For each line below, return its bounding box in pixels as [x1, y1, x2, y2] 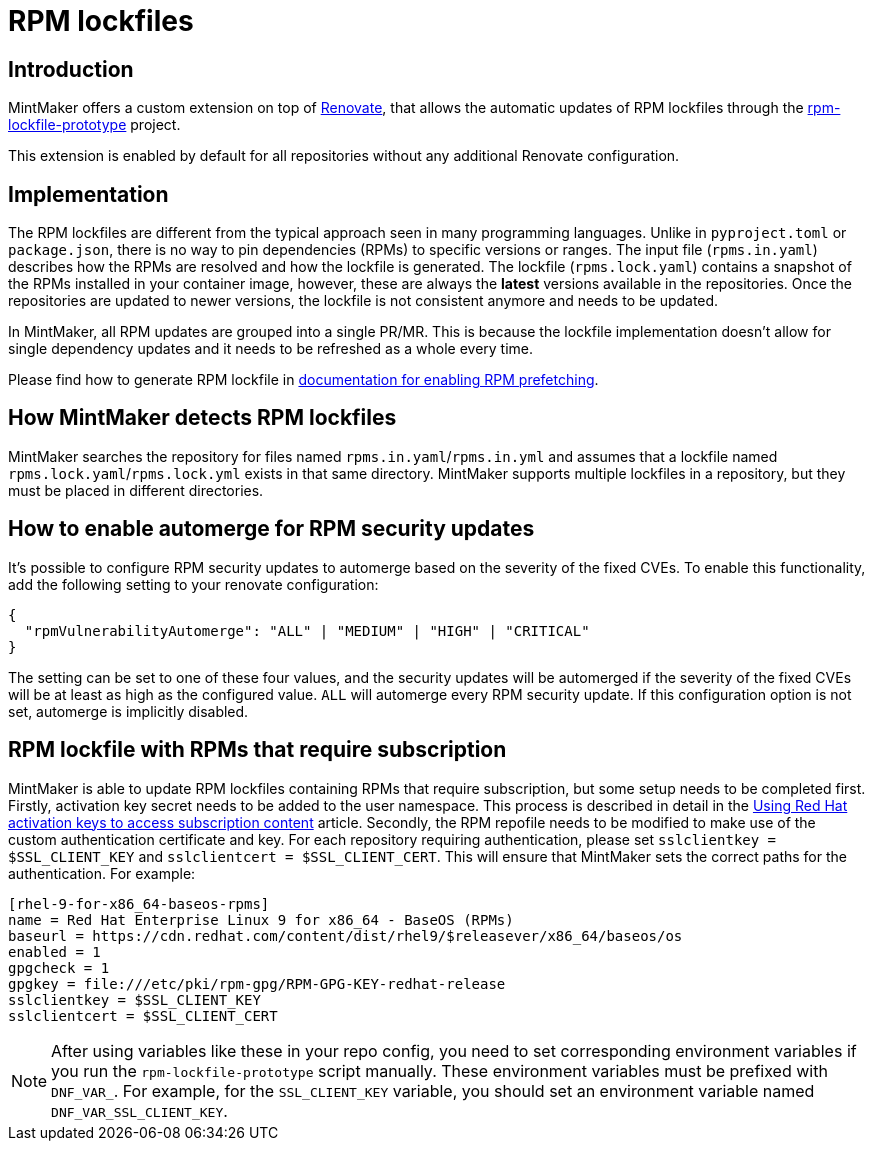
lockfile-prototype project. [8, 116, 181, 134]
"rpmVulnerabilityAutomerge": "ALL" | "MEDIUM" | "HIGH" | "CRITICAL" [24, 622, 590, 639]
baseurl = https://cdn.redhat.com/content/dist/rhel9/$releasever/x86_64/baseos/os [8, 927, 683, 944]
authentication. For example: [8, 864, 196, 882]
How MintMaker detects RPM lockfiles [8, 405, 397, 431]
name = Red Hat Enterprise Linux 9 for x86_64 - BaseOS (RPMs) [8, 911, 514, 928]
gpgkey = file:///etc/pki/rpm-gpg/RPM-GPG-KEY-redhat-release [8, 975, 506, 992]
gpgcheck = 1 [8, 959, 110, 976]
